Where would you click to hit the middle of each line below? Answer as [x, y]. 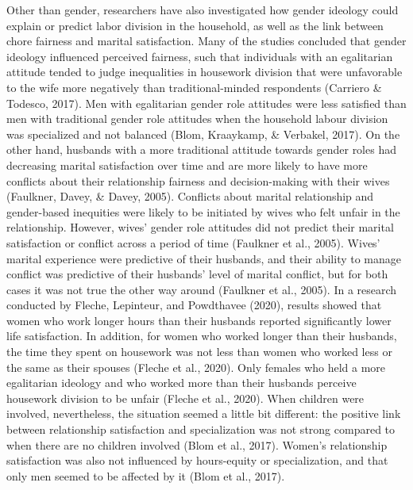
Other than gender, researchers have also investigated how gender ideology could [203, 10]
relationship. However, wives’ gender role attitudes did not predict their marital [200, 227]
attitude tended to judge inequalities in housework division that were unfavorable [205, 72]
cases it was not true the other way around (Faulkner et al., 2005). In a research [202, 289]
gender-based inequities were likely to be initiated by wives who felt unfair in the [203, 211]
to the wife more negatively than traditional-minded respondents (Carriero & [194, 87]
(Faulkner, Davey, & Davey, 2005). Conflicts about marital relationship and [190, 196]
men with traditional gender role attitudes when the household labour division [197, 119]
